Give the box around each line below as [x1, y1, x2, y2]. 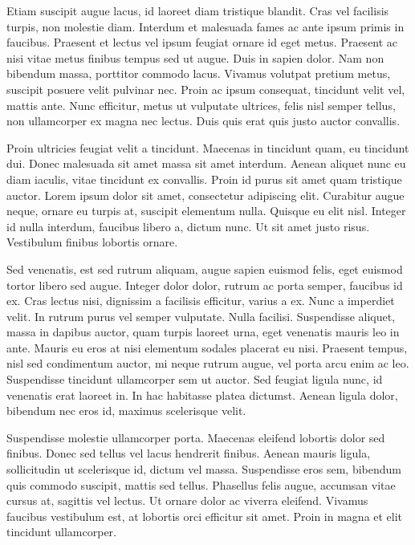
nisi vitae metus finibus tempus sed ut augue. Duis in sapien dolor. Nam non [6, 49, 384, 66]
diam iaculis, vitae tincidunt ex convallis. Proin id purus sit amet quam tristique [6, 170, 402, 187]
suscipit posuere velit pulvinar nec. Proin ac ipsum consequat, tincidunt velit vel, [6, 80, 405, 97]
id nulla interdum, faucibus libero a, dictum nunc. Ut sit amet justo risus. [6, 218, 370, 234]
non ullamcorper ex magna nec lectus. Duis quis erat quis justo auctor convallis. [6, 112, 401, 129]
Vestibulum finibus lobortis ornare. [6, 234, 178, 250]
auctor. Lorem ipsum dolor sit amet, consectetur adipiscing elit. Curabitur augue [6, 186, 405, 203]
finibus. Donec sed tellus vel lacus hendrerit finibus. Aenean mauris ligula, [6, 445, 371, 462]
